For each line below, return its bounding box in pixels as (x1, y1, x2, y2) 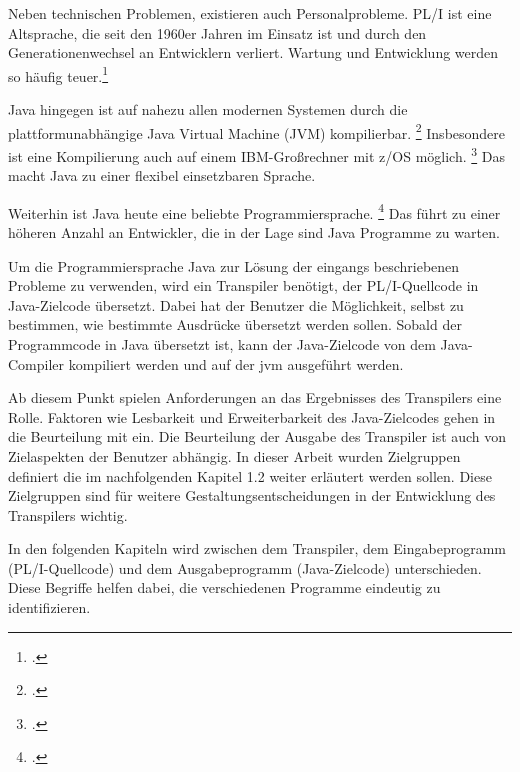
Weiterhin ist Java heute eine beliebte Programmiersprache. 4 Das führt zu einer (8, 199, 501, 223)
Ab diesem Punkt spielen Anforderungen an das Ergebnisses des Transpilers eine (8, 387, 502, 408)
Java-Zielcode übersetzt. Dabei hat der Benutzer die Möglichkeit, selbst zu (8, 294, 464, 315)
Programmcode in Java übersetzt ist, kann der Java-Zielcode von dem (8, 333, 436, 354)
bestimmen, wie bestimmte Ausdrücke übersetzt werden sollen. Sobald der (8, 314, 462, 335)
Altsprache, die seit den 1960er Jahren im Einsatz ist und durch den (8, 22, 427, 43)
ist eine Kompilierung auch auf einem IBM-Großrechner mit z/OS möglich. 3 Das (8, 142, 506, 166)
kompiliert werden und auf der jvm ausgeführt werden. (68, 353, 404, 374)
